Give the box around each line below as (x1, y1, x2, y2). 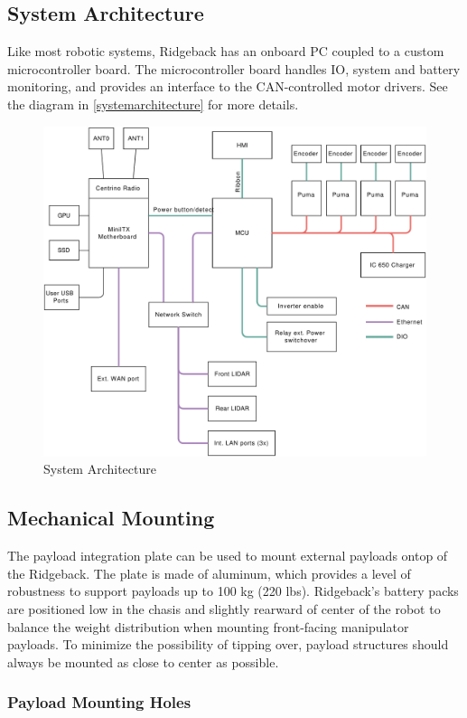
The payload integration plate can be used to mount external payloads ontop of (7, 546, 448, 565)
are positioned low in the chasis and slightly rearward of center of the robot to (7, 599, 441, 618)
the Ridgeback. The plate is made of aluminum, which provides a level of (7, 563, 411, 582)
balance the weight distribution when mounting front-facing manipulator (7, 617, 409, 636)
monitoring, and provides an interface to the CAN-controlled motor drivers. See (7, 77, 448, 96)
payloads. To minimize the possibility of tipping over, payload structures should (7, 635, 449, 654)
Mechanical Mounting (7, 504, 215, 532)
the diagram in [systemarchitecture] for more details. (7, 94, 299, 113)
